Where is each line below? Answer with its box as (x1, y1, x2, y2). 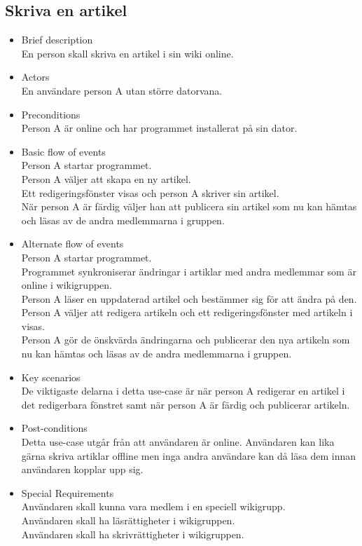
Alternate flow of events (21, 236, 124, 251)
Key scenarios (21, 369, 81, 384)
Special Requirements (21, 485, 114, 500)
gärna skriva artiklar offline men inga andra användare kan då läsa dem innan (21, 448, 356, 463)
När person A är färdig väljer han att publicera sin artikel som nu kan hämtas (21, 199, 357, 214)
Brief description (21, 32, 93, 47)
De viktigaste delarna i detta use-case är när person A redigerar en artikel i (21, 383, 345, 398)
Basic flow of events (21, 144, 106, 158)
